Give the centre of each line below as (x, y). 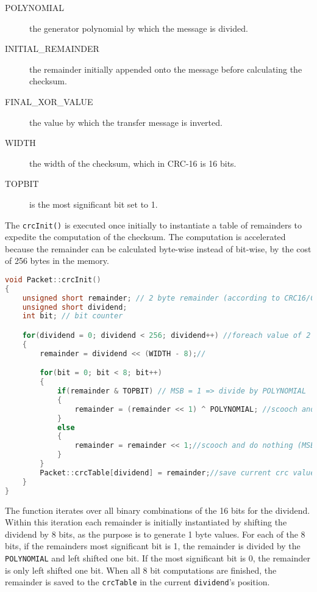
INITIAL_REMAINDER (52, 49)
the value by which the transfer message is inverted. (126, 122)
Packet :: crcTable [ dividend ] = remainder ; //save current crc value (177, 473)
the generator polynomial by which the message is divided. (139, 28)
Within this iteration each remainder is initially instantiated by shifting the (146, 522)
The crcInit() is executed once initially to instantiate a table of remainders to (154, 225)
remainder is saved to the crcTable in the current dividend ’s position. (137, 582)
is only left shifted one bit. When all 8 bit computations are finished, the (141, 570)
